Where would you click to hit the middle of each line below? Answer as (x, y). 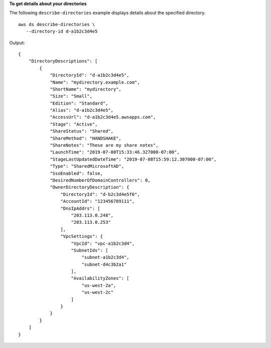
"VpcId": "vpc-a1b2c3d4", (103, 243)
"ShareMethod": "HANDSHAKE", (86, 138)
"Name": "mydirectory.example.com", (95, 82)
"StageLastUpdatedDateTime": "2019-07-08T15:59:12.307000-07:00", (133, 159)
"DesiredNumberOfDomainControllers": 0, (100, 180)
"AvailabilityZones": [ (100, 278)
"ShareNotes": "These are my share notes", (104, 145)
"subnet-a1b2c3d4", (106, 257)
